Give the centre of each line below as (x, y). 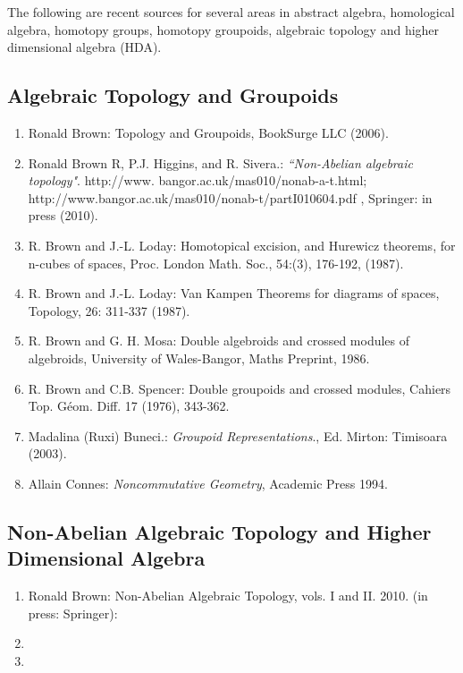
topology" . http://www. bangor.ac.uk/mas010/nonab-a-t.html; (198, 180)
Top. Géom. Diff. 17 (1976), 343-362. (129, 406)
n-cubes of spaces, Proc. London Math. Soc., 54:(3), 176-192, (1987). (216, 263)
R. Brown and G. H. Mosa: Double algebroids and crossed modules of (219, 341)
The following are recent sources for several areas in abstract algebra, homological (231, 12)
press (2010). (63, 215)
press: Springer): (73, 613)
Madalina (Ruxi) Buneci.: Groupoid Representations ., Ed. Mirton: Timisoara (238, 435)
